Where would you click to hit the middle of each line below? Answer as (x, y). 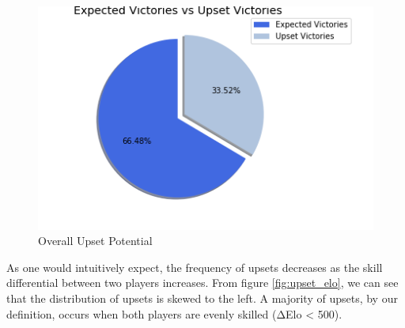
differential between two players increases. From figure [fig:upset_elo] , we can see (202, 283)
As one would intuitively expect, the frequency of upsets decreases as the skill (195, 267)
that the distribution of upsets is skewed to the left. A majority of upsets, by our (202, 298)
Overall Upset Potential (95, 241)
